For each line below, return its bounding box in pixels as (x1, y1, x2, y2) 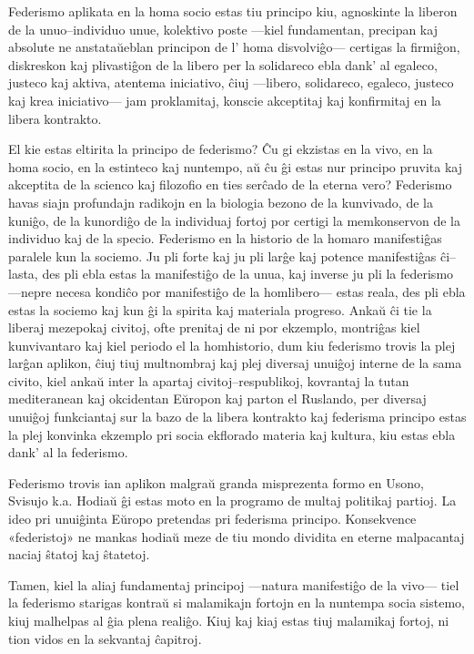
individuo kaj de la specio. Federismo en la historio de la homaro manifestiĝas (8, 229, 442, 248)
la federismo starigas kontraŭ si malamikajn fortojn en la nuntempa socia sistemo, (8, 593, 465, 612)
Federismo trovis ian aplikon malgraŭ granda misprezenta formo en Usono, (8, 473, 424, 492)
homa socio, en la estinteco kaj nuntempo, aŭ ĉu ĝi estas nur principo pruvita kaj (8, 157, 462, 176)
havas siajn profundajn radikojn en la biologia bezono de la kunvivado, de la (8, 192, 433, 211)
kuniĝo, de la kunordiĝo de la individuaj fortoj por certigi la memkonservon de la (8, 210, 460, 230)
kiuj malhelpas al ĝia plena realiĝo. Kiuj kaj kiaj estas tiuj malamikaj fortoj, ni (8, 611, 449, 629)
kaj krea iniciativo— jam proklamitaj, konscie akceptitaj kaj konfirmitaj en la (8, 90, 441, 109)
